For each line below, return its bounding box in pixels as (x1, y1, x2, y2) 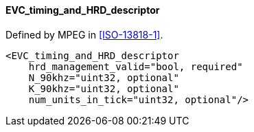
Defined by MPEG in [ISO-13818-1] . (5, 28, 163, 41)
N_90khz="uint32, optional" (28, 71, 179, 83)
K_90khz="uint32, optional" (28, 82, 179, 94)
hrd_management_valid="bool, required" (28, 60, 243, 72)
